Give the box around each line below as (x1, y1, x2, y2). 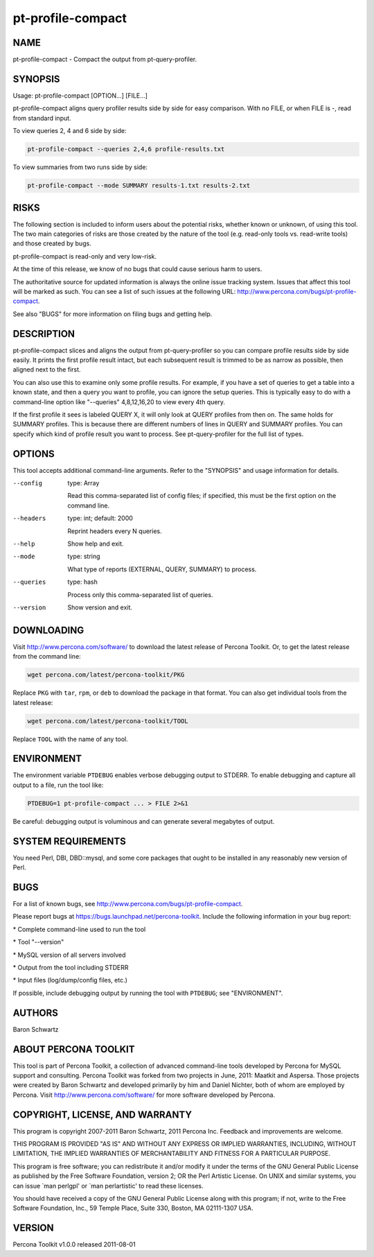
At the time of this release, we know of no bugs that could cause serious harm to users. (12, 265, 262, 273)
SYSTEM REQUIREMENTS (12, 835, 126, 847)
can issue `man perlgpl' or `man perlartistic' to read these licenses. (12, 1181, 204, 1190)
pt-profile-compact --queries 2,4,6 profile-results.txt (27, 146, 225, 153)
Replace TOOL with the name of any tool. (12, 735, 128, 743)
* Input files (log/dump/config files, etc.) (12, 976, 128, 985)
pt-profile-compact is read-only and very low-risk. (12, 252, 157, 260)
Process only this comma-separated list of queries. (67, 590, 213, 599)
